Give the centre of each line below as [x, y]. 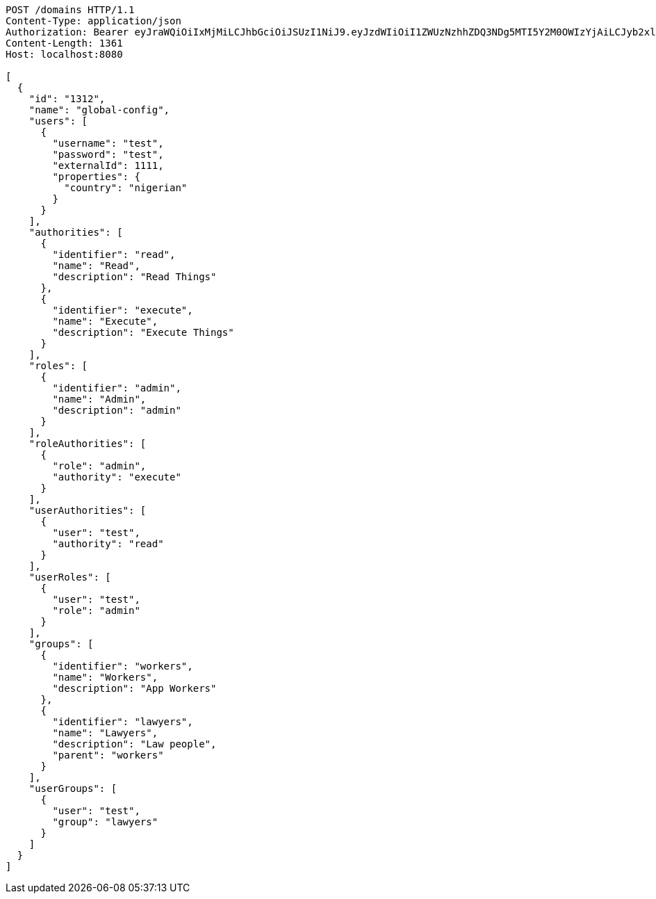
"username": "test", [108, 143]
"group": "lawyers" [105, 822]
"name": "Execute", [105, 321]
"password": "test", [108, 154]
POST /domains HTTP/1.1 [70, 10]
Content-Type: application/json [93, 21]
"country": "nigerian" [126, 188]
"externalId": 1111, [108, 165]
